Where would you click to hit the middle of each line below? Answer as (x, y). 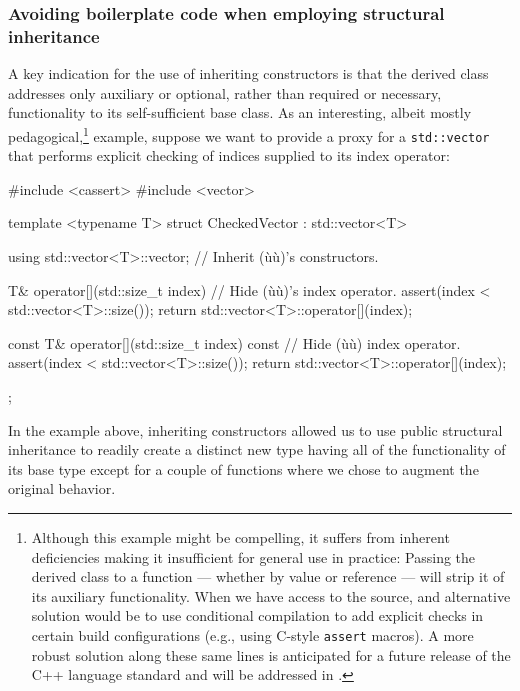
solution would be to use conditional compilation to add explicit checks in (257, 615)
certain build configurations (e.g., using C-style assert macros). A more (252, 634)
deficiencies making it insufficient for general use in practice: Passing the (253, 556)
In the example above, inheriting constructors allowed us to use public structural (255, 429)
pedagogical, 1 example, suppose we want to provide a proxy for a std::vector (249, 134)
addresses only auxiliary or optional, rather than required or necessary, (225, 92)
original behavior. (62, 488)
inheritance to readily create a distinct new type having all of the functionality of (257, 449)
